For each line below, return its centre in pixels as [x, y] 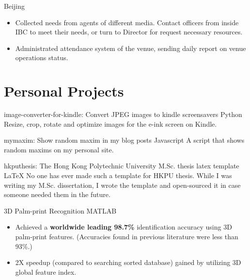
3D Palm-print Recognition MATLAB [60, 210]
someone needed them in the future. [57, 194]
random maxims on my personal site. [59, 149]
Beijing [14, 6]
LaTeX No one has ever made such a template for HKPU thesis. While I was [118, 175]
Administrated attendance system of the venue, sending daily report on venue [131, 48]
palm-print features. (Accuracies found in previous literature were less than [127, 237]
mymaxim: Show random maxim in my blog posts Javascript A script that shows [124, 140]
